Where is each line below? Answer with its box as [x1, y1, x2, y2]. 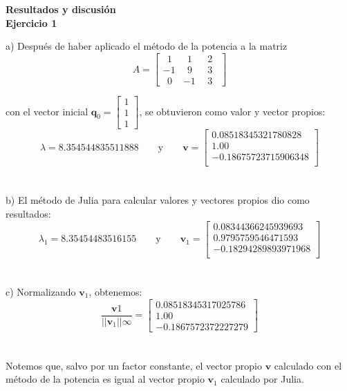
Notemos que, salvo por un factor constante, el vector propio [6, 358, 262, 372]
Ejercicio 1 [6, 15, 57, 30]
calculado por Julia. [221, 372, 304, 386]
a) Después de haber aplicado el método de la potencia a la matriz [6, 39, 288, 53]
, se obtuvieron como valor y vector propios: [139, 104, 326, 118]
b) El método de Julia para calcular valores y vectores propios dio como [6, 193, 310, 207]
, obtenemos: [88, 284, 142, 298]
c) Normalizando [6, 284, 76, 298]
